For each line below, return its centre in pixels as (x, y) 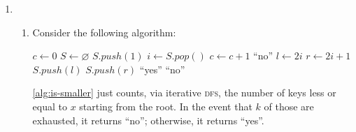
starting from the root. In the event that (166, 106)
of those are (289, 106)
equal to (50, 106)
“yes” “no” (162, 69)
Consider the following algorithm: (104, 32)
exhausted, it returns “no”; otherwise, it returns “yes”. (148, 120)
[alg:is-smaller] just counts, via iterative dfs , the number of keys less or (184, 93)
